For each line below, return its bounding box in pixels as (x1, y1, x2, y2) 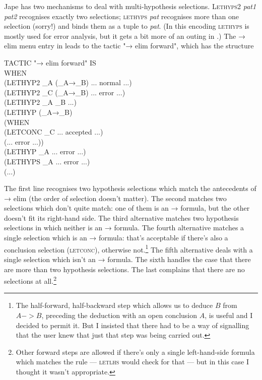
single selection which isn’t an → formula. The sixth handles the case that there (4, 254, 251, 264)
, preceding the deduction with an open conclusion (41, 309, 198, 320)
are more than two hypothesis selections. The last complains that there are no (4, 264, 245, 274)
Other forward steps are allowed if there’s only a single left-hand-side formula (16, 346, 255, 357)
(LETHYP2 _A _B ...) (4, 97, 77, 107)
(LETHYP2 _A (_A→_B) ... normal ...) (4, 77, 132, 88)
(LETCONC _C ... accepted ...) (4, 126, 103, 137)
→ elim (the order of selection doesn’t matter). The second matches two (4, 193, 227, 203)
